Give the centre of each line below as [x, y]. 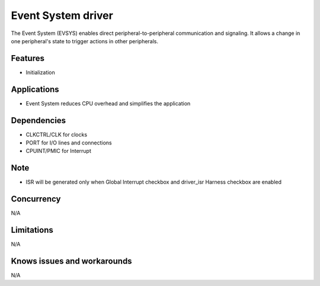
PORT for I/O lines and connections [69, 143]
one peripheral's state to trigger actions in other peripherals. [85, 41]
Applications [35, 89]
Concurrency [36, 199]
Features [28, 58]
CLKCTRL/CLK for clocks [57, 134]
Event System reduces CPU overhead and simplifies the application [108, 103]
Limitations [32, 230]
